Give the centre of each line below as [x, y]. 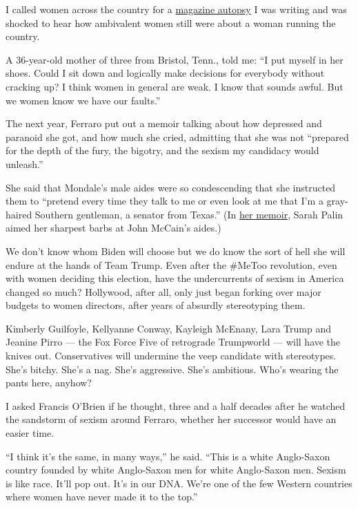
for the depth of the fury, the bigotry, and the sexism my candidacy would [162, 150]
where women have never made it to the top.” [102, 497]
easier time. [30, 433]
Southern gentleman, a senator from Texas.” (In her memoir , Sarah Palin [189, 214]
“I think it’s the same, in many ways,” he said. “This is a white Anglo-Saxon [168, 456]
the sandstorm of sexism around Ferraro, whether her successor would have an [171, 419]
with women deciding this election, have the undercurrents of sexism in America [175, 278]
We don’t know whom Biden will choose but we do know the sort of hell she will [176, 251]
